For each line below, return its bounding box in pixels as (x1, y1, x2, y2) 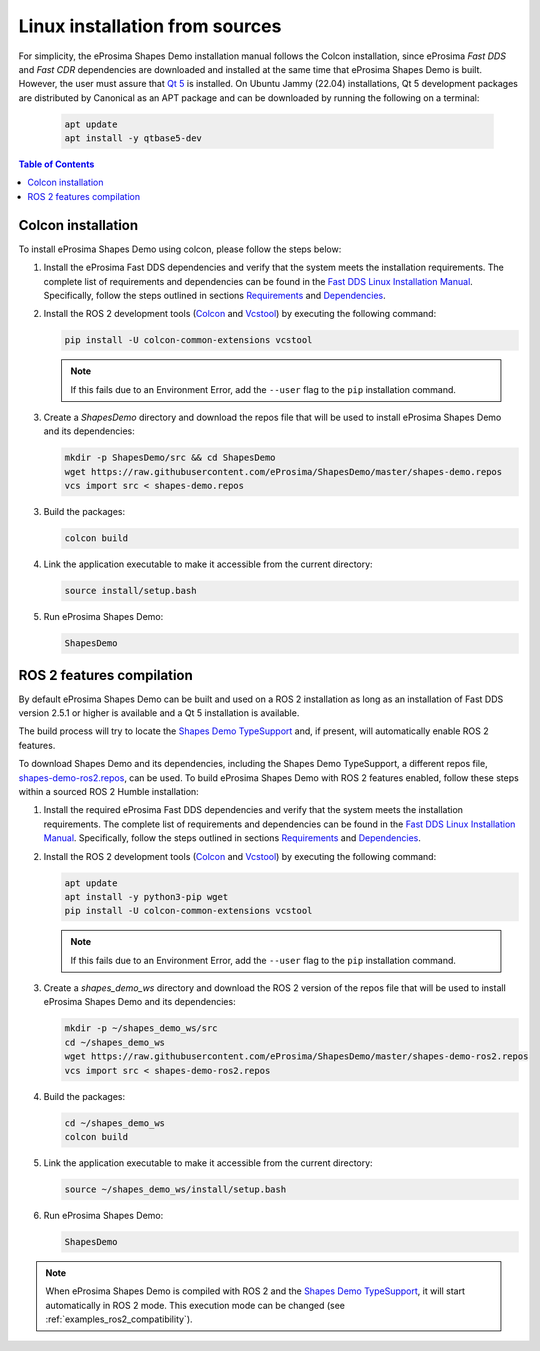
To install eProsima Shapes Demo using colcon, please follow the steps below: (18, 243, 342, 255)
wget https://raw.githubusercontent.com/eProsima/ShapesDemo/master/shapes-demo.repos (64, 466, 503, 477)
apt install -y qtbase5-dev (64, 133, 202, 144)
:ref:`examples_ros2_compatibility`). (45, 1313, 194, 1325)
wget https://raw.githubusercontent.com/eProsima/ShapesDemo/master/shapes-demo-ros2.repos (64, 1051, 529, 1062)
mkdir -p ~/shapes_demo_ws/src (64, 1023, 219, 1034)
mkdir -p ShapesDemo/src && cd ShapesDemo (64, 452, 276, 464)
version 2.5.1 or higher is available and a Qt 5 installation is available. (18, 707, 300, 719)
